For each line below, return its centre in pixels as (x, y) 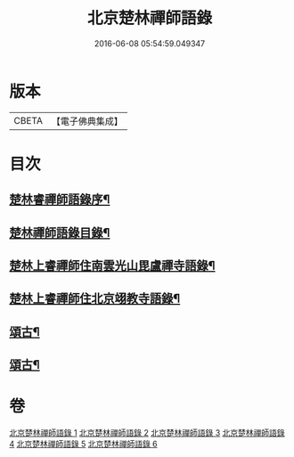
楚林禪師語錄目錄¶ (60, 233)
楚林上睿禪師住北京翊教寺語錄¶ (95, 299)
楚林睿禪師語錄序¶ (60, 200)
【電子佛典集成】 (87, 121)
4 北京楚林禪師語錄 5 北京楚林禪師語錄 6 (83, 444)
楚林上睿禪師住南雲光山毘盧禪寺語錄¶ (112, 266)
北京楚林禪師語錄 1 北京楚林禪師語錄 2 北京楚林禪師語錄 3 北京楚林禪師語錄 (147, 433)
